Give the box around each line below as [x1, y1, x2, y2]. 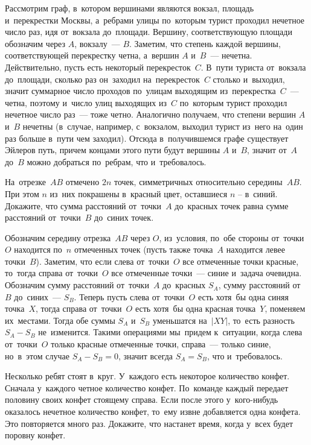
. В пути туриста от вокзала [200, 60, 306, 73]
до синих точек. [94, 211, 154, 224]
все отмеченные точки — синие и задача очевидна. [111, 267, 302, 279]
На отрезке [5, 175, 46, 188]
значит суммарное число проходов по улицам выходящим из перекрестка [5, 84, 276, 97]
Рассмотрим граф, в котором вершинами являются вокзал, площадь [5, 2, 254, 14]
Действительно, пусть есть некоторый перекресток [5, 60, 191, 73]
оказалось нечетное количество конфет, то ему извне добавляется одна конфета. [5, 405, 301, 417]
